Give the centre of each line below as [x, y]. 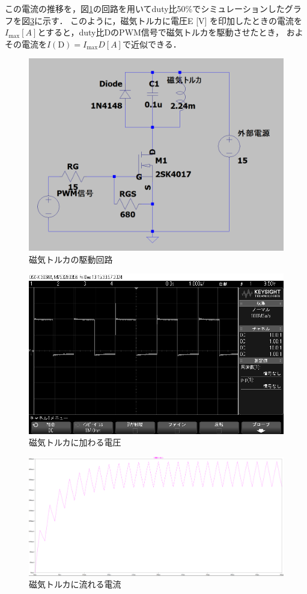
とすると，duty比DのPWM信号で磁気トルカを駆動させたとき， [161, 32]
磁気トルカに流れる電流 [75, 584]
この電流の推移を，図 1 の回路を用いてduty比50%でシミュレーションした [145, 8]
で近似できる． [152, 44]
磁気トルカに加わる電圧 [75, 442]
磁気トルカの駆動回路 [71, 259]
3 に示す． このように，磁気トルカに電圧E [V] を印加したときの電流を [166, 20]
